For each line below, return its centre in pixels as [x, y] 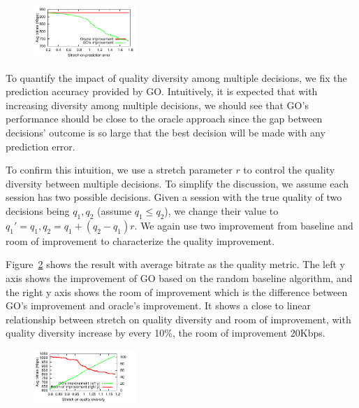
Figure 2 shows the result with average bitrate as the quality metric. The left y [176, 264]
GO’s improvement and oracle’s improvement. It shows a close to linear [158, 305]
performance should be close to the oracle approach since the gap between [164, 119]
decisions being [38, 211]
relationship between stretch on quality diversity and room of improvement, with [178, 319]
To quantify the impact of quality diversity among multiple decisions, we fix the [176, 77]
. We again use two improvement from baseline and [244, 225]
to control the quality [289, 170]
